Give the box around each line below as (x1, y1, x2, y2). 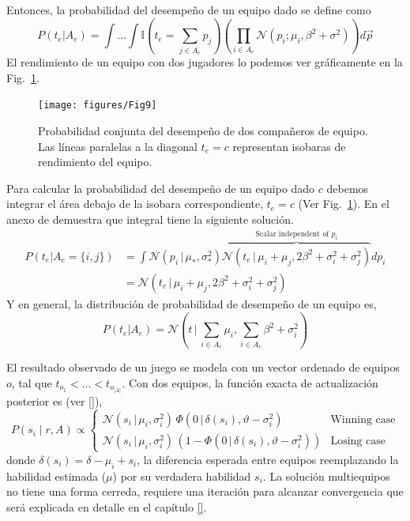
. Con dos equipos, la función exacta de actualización (122, 374, 378, 391)
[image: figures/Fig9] (38, 100, 157, 111)
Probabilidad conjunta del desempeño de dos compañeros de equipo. (38, 122, 368, 138)
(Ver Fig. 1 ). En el (298, 195, 389, 212)
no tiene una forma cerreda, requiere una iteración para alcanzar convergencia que (6, 483, 404, 500)
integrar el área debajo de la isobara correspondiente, (6, 195, 264, 212)
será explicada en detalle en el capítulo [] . (6, 498, 207, 515)
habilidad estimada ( (6, 467, 107, 484)
